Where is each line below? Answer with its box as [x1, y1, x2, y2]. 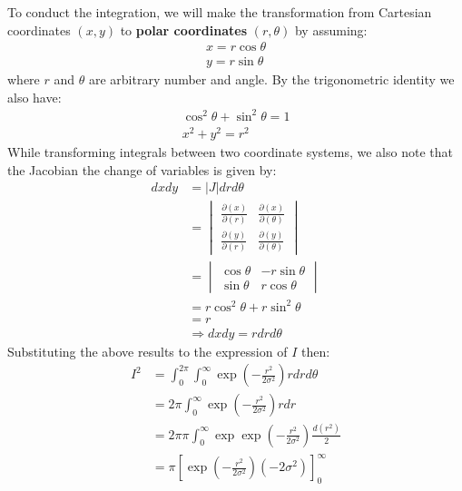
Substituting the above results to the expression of [7, 341, 288, 360]
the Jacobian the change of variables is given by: [7, 160, 277, 179]
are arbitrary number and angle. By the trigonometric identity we [88, 70, 455, 89]
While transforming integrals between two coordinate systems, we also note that [7, 142, 453, 162]
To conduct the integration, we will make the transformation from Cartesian [7, 3, 432, 21]
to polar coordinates [120, 20, 248, 39]
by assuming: [294, 20, 368, 39]
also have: [7, 87, 62, 106]
